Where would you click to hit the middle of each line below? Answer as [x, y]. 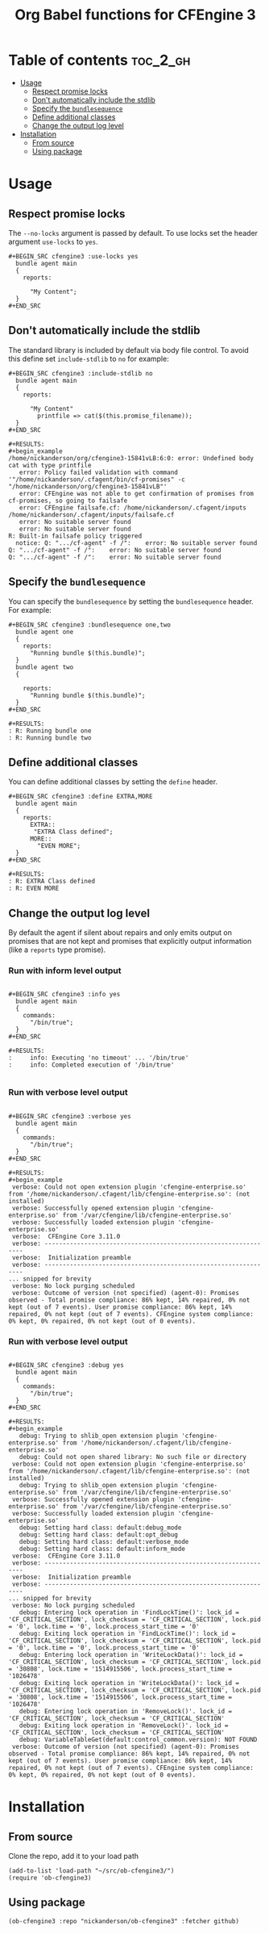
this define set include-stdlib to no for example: [89, 359]
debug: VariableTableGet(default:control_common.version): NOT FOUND [138, 1740]
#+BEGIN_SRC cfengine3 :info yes [64, 995]
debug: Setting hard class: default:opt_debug [99, 1535]
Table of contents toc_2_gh [99, 60]
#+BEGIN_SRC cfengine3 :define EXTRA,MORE [81, 797]
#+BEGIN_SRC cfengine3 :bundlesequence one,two [90, 625]
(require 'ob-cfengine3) [50, 1878]
